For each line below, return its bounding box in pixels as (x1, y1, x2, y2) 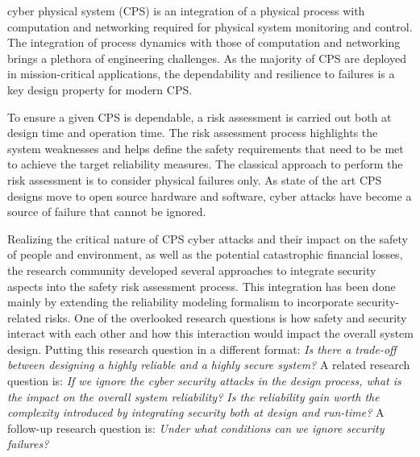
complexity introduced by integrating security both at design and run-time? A (7, 404, 385, 421)
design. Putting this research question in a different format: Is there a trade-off (7, 340, 397, 357)
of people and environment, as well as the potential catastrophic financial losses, (7, 246, 403, 263)
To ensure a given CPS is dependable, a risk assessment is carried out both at (7, 108, 392, 125)
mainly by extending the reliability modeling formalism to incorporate (7, 293, 354, 310)
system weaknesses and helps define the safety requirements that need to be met (7, 139, 404, 156)
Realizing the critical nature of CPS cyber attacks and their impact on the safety (7, 230, 408, 247)
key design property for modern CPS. (7, 81, 193, 98)
